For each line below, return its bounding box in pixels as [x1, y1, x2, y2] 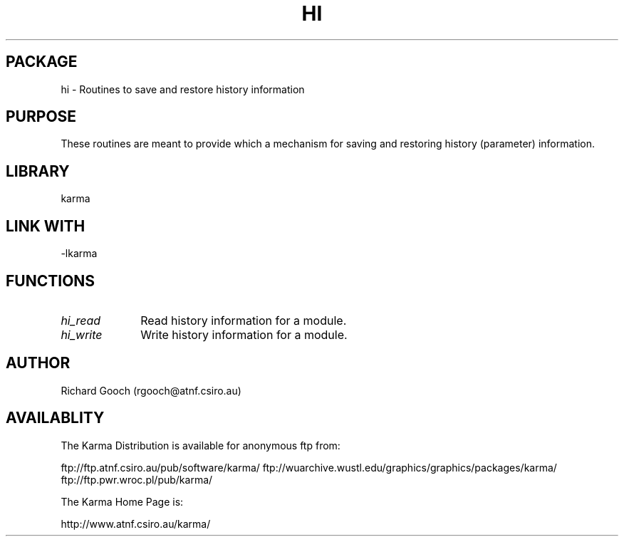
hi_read [61, 313, 101, 328]
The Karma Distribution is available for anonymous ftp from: [61, 439, 340, 452]
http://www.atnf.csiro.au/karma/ [61, 517, 211, 530]
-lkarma [61, 247, 98, 260]
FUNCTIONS [6, 271, 95, 290]
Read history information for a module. [140, 313, 347, 328]
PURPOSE [6, 108, 77, 126]
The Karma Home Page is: [61, 495, 184, 508]
